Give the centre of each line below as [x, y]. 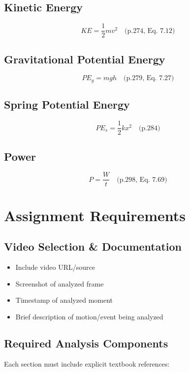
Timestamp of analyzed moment [64, 300]
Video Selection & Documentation [93, 246]
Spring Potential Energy [67, 104]
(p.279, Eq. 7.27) [149, 78]
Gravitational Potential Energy [85, 59]
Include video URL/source [55, 267]
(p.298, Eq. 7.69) [142, 180]
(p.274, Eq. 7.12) [150, 31]
